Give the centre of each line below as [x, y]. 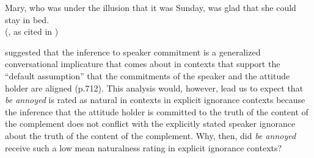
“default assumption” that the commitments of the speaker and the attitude [148, 75]
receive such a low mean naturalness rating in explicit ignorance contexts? [144, 147]
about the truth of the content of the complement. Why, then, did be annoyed [151, 135]
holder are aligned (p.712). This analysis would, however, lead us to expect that [154, 88]
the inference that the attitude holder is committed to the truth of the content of [157, 111]
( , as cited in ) [32, 31]
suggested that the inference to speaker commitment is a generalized [133, 52]
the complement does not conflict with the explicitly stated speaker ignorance [150, 124]
